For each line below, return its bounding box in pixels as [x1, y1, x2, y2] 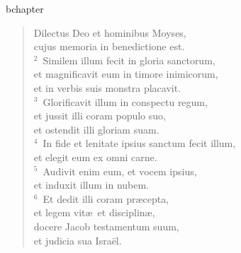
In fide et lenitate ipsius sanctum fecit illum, [43, 136, 236, 151]
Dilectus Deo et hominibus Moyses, [33, 25, 186, 40]
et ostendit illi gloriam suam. [33, 122, 159, 136]
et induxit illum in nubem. [33, 177, 150, 192]
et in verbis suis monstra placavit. [33, 80, 181, 95]
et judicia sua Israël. [33, 233, 122, 247]
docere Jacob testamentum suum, [33, 218, 179, 233]
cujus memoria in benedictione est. [33, 39, 185, 54]
